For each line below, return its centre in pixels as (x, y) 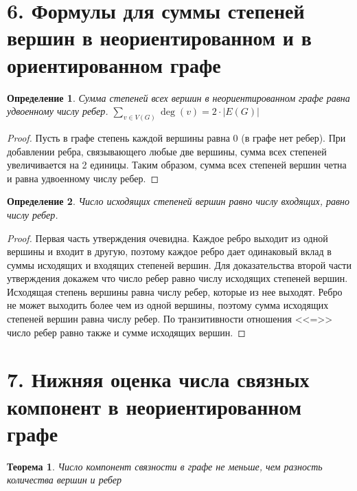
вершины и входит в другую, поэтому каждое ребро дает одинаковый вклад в (169, 251)
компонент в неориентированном (154, 406)
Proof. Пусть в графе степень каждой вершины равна (118, 137)
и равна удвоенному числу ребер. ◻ (83, 178)
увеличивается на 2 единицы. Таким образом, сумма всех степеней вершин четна (177, 165)
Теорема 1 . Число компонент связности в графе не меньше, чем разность (165, 466)
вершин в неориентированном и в (159, 37)
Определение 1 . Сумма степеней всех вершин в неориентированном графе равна (178, 97)
